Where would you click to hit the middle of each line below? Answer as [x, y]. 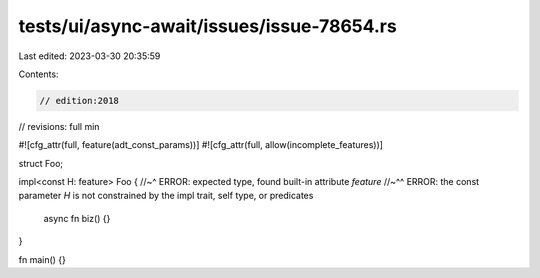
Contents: [38, 74]
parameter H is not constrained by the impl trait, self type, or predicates [166, 196]
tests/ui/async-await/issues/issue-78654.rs [207, 26]
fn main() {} [42, 259]
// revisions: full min [59, 126]
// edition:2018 [79, 100]
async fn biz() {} [77, 218]
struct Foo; [41, 163]
